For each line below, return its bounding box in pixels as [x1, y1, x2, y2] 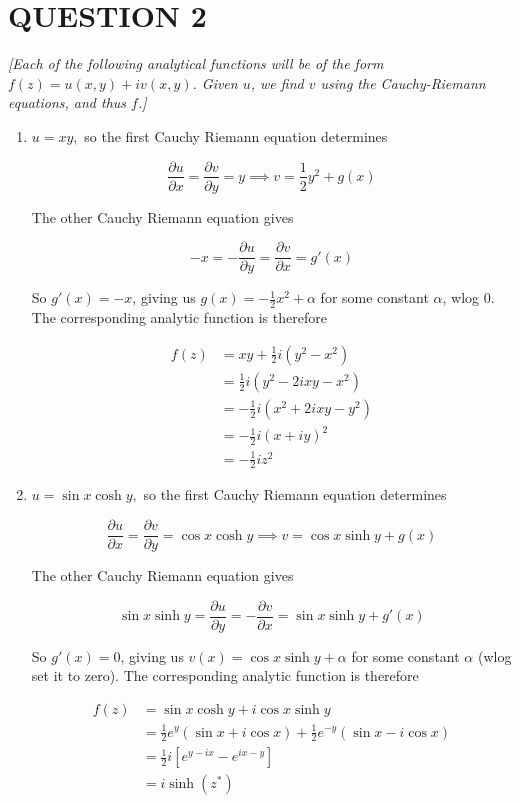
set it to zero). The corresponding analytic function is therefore [31, 665, 419, 686]
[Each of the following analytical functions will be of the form [8, 53, 384, 74]
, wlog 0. [442, 287, 495, 308]
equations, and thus [8, 92, 127, 113]
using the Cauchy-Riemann [320, 72, 486, 93]
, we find [250, 72, 304, 93]
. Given [192, 72, 238, 93]
